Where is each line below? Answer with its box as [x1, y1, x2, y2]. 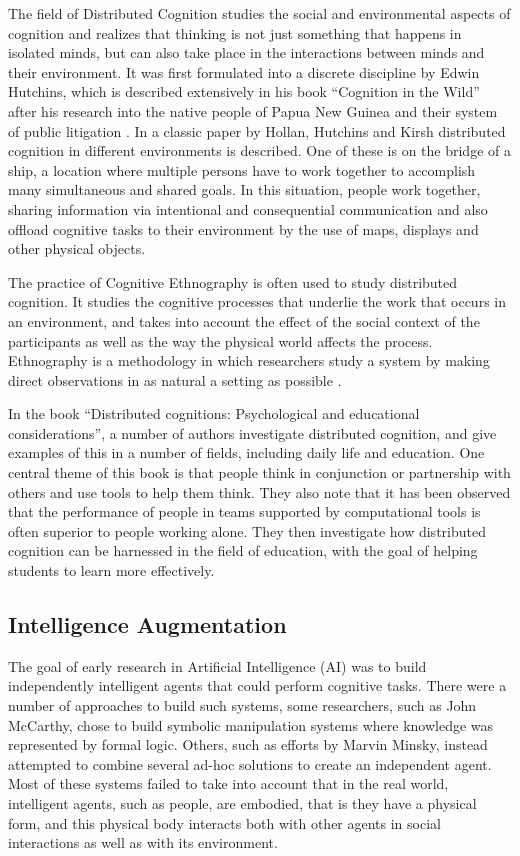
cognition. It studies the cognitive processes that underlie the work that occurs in [8, 291, 506, 312]
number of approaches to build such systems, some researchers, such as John [8, 695, 477, 716]
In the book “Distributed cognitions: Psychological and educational [8, 403, 420, 424]
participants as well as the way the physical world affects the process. [8, 330, 433, 351]
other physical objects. [8, 238, 146, 259]
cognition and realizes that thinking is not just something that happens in [8, 22, 462, 43]
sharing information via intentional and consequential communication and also [8, 198, 488, 219]
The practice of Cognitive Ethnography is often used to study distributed [8, 271, 458, 292]
